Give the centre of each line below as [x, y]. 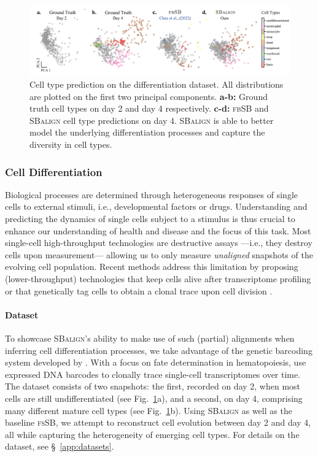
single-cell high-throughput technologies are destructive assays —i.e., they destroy [159, 243]
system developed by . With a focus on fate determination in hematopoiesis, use [156, 362]
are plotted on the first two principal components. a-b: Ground [149, 96]
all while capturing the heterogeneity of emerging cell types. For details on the [152, 434]
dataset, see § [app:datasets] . [60, 446]
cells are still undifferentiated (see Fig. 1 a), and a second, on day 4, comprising [154, 398]
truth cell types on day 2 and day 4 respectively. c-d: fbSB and [149, 108]
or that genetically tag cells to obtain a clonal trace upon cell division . [139, 290]
